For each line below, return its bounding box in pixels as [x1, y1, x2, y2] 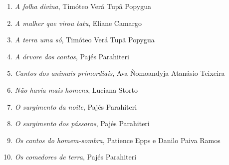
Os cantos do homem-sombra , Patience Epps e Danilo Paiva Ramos [14, 135, 221, 145]
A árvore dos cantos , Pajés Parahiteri [14, 51, 129, 61]
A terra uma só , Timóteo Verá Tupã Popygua [14, 34, 155, 45]
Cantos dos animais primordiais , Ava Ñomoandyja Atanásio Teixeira [14, 68, 225, 78]
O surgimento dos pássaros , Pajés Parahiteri [14, 118, 150, 129]
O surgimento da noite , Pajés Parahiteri [14, 101, 137, 112]
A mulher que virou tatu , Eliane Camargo [14, 17, 142, 28]
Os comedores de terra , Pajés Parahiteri [14, 152, 137, 162]
